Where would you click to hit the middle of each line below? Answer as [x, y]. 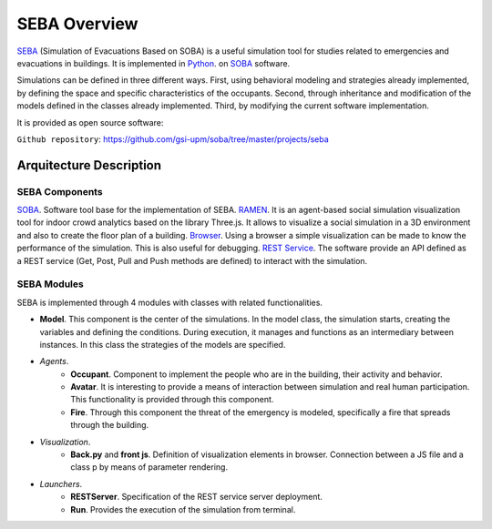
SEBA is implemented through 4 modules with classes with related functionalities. [170, 302]
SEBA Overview [77, 24]
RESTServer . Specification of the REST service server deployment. [197, 497]
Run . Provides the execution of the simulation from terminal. [183, 509]
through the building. [110, 425]
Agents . [54, 361]
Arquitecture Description [89, 165]
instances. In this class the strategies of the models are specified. [163, 344]
